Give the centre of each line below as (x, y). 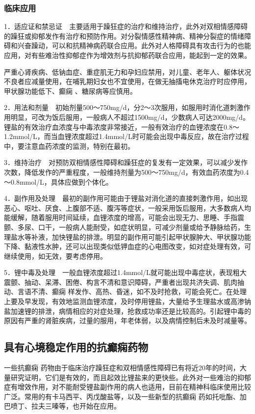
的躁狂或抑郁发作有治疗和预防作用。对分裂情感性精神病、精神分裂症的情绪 (124, 36)
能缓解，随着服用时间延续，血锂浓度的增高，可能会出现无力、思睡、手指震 (124, 217)
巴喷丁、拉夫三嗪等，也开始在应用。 (62, 406)
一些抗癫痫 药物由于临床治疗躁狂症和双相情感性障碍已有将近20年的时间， (122, 368)
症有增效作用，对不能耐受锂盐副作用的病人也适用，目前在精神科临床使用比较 (127, 387)
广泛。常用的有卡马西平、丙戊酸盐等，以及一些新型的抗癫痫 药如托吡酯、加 (125, 396)
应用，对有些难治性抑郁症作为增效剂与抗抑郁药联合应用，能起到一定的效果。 (127, 55)
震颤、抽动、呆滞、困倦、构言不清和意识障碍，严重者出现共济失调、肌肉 (121, 282)
